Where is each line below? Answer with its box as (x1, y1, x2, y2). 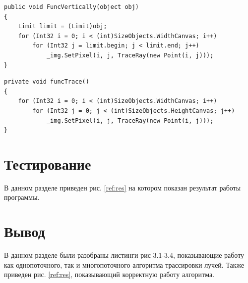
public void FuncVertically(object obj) (4, 3, 139, 10)
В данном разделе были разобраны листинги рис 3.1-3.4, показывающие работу (4, 250, 245, 260)
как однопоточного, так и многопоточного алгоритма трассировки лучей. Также (4, 259, 245, 270)
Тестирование (4, 153, 91, 174)
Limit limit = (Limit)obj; (18, 23, 107, 30)
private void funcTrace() (4, 78, 89, 86)
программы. (4, 192, 40, 202)
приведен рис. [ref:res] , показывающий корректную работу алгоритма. (4, 269, 215, 280)
